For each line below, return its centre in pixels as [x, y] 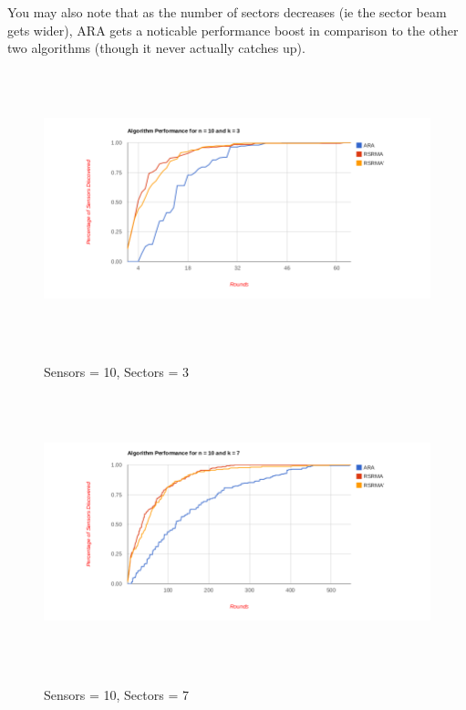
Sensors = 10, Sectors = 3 [116, 371]
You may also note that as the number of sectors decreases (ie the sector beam [227, 12]
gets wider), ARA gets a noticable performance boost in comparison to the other [233, 30]
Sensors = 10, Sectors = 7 [116, 695]
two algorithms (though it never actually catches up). [156, 48]
